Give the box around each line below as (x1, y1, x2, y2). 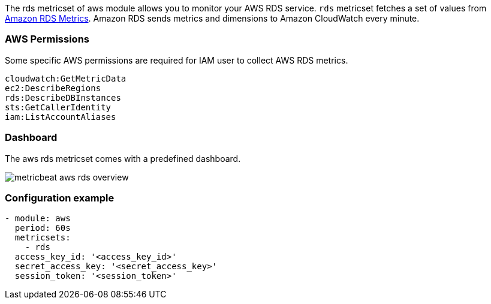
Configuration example (5, 191, 115, 204)
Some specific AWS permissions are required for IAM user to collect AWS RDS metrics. (5, 55, 348, 65)
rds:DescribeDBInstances (5, 92, 121, 103)
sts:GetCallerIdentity (5, 102, 112, 112)
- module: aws (5, 213, 71, 224)
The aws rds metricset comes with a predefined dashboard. (5, 153, 241, 164)
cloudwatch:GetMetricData (5, 73, 126, 83)
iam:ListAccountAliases (5, 112, 116, 122)
